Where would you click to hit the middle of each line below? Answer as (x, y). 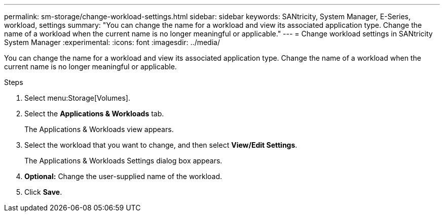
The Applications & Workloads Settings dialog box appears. (123, 161)
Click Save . (43, 192)
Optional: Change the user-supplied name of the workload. (123, 176)
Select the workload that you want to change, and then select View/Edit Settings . (161, 145)
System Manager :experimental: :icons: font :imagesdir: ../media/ (112, 42)
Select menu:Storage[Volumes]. (77, 98)
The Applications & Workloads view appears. (99, 129)
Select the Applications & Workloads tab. (94, 114)
